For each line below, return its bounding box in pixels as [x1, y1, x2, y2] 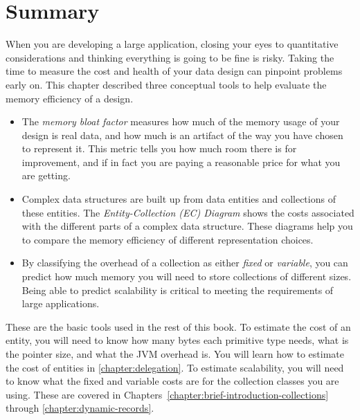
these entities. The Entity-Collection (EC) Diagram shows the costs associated [21, 205, 354, 219]
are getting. [21, 168, 71, 183]
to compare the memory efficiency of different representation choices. [21, 232, 314, 246]
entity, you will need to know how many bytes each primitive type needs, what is [6, 333, 349, 347]
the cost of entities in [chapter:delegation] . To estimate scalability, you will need [6, 360, 344, 374]
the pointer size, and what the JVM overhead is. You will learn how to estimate [6, 347, 344, 360]
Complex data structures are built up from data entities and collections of [21, 192, 336, 206]
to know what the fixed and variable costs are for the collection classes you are [6, 374, 339, 388]
